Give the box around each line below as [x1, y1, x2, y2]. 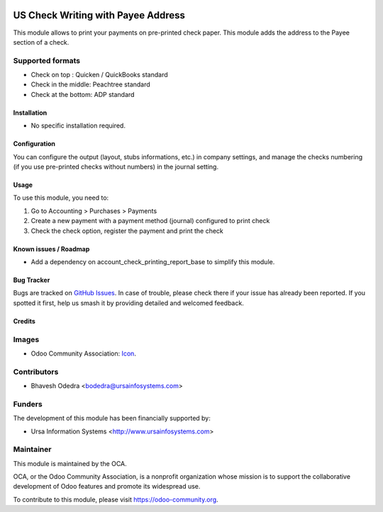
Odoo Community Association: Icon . [30, 349, 136, 358]
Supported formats [13, 55, 81, 65]
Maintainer [13, 445, 52, 455]
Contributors [13, 367, 59, 377]
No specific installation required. [30, 121, 126, 130]
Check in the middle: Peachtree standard [30, 80, 150, 89]
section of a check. [13, 38, 70, 46]
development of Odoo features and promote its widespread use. [13, 482, 201, 491]
